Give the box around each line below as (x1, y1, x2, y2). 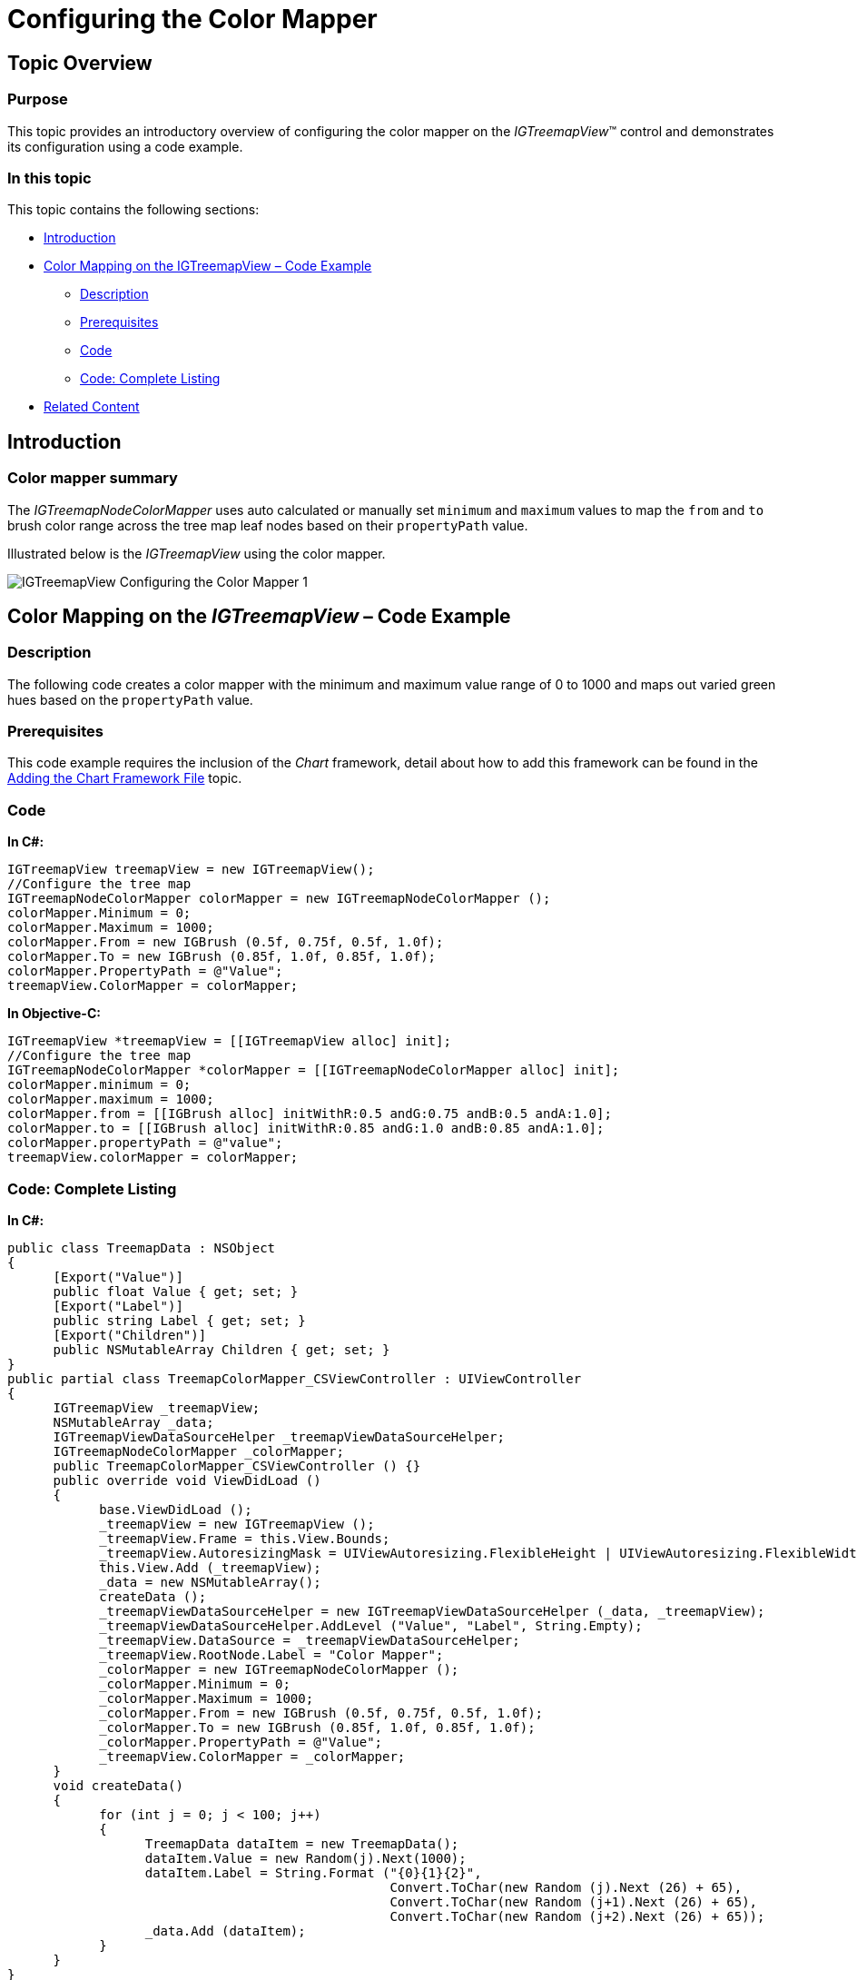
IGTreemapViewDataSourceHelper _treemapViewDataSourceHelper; (53, 1429, 505, 1444)
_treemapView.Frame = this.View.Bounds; (99, 1530, 390, 1546)
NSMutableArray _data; (53, 1414, 214, 1430)
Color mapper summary (7, 469, 178, 488)
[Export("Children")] (53, 1327, 207, 1342)
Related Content (44, 399, 140, 415)
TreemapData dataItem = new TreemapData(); (144, 1836, 459, 1851)
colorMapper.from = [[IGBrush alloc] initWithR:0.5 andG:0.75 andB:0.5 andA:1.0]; (7, 1106, 612, 1122)
